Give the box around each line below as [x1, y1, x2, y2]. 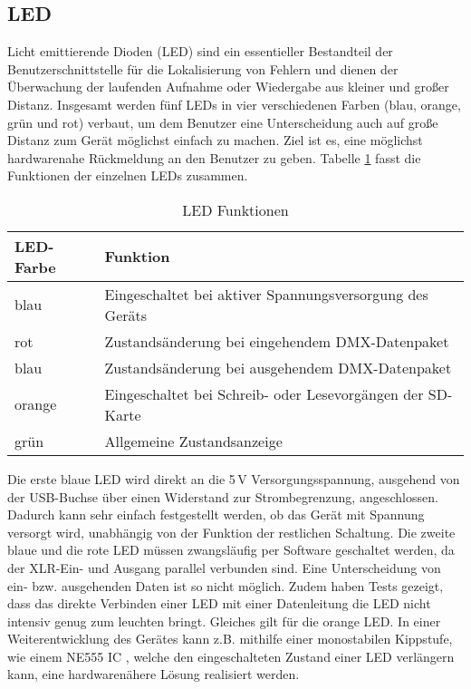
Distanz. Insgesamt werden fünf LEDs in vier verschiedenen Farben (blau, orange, [7, 94, 461, 113]
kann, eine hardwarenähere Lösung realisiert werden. [7, 665, 300, 684]
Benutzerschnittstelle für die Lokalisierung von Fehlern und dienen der [7, 59, 399, 78]
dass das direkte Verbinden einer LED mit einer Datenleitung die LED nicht [7, 594, 431, 613]
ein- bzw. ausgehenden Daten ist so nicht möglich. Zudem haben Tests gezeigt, [7, 576, 444, 595]
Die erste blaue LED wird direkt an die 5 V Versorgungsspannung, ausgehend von [7, 469, 460, 488]
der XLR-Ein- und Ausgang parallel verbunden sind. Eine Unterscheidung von [7, 558, 441, 577]
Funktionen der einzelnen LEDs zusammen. [7, 166, 248, 185]
